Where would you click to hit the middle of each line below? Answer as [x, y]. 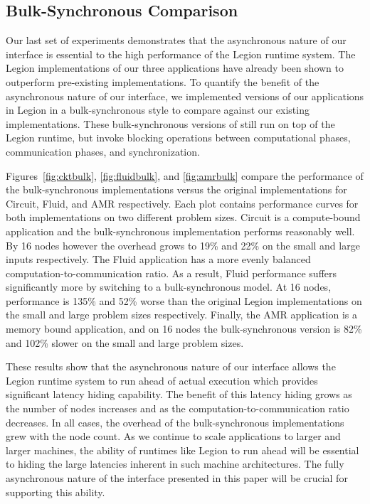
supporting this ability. [55, 492]
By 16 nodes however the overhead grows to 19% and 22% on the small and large [183, 245]
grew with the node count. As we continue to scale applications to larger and [173, 436]
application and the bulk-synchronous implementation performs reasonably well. [180, 231]
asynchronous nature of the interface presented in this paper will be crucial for [177, 478]
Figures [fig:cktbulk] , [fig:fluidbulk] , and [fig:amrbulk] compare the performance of [185, 175]
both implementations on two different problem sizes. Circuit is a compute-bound [183, 217]
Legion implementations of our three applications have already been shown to [175, 68]
